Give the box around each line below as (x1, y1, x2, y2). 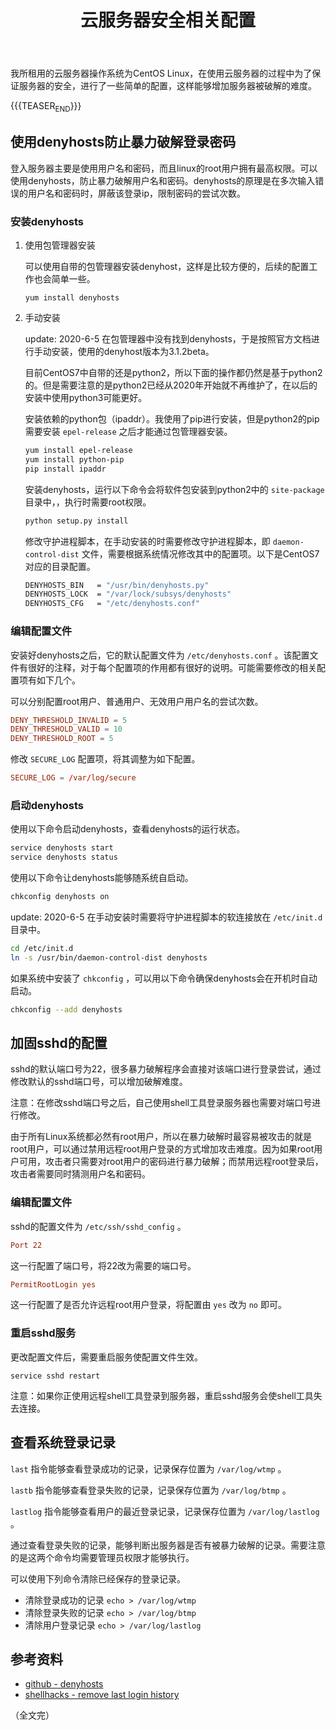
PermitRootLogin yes (10, 1279, 97, 1290)
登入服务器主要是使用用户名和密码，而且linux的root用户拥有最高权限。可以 (10, 162, 318, 174)
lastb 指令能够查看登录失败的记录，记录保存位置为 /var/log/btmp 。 (10, 1484, 292, 1496)
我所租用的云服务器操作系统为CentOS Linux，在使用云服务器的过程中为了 (10, 67, 313, 80)
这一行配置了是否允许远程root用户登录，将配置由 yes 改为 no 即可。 (10, 1299, 287, 1311)
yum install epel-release (24, 446, 133, 456)
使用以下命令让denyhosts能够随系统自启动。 (10, 872, 194, 884)
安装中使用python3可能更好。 (24, 392, 148, 404)
